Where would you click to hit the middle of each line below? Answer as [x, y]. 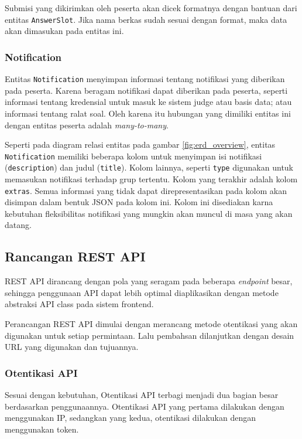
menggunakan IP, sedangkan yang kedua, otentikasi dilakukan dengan [130, 418]
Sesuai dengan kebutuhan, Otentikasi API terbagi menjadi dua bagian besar [142, 395]
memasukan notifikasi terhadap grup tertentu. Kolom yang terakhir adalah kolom [151, 179]
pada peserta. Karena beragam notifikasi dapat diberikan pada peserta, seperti [146, 90]
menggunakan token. [42, 429]
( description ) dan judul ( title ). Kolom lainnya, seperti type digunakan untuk [149, 167]
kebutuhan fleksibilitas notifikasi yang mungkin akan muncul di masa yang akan [149, 213]
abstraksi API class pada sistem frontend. [79, 304]
